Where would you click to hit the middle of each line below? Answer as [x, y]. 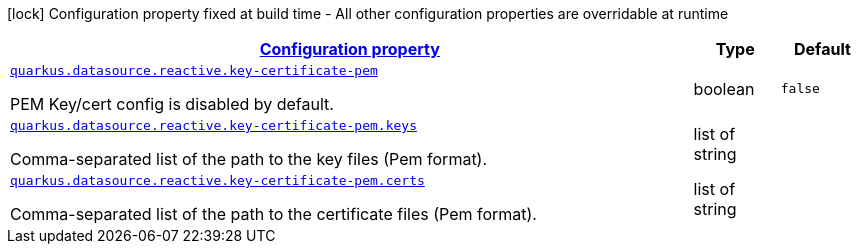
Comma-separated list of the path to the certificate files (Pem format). [273, 214]
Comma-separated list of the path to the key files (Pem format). [249, 159]
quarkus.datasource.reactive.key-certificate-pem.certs [217, 180]
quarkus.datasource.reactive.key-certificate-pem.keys [213, 125]
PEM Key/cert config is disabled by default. [172, 104]
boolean [724, 88]
